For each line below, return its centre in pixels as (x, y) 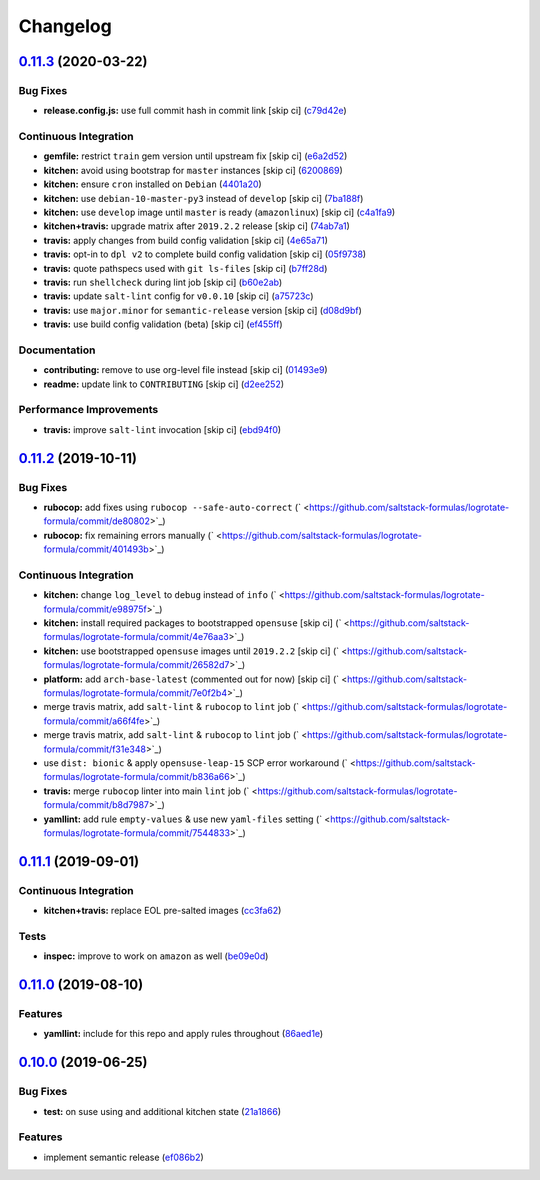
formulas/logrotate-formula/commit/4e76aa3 (136, 637)
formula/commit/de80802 (96, 521)
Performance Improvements (88, 410)
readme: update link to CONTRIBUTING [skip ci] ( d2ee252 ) (164, 384)
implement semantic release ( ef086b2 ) (123, 1157)
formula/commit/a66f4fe (94, 721)
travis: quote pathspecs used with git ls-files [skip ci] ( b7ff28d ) (185, 268)
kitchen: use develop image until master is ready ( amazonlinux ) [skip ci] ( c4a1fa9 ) (219, 212)
